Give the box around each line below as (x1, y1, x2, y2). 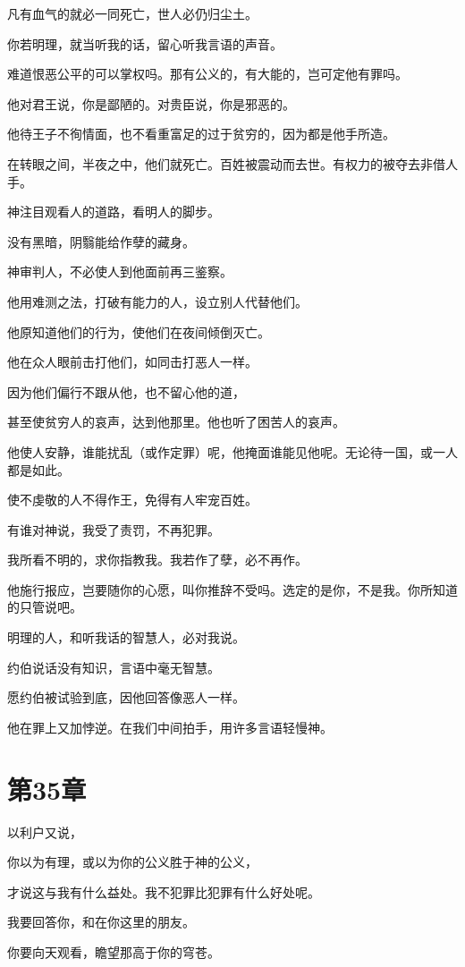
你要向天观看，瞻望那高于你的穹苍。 (7, 942, 220, 961)
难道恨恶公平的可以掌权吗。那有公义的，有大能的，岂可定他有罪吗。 (7, 64, 408, 83)
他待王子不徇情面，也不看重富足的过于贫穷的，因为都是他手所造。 (7, 124, 395, 143)
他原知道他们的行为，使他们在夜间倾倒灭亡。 (7, 322, 270, 341)
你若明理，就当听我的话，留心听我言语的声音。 (7, 34, 283, 53)
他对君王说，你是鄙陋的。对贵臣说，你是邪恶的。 (7, 94, 295, 113)
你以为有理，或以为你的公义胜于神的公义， (7, 852, 258, 871)
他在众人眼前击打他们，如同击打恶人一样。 (7, 352, 258, 371)
